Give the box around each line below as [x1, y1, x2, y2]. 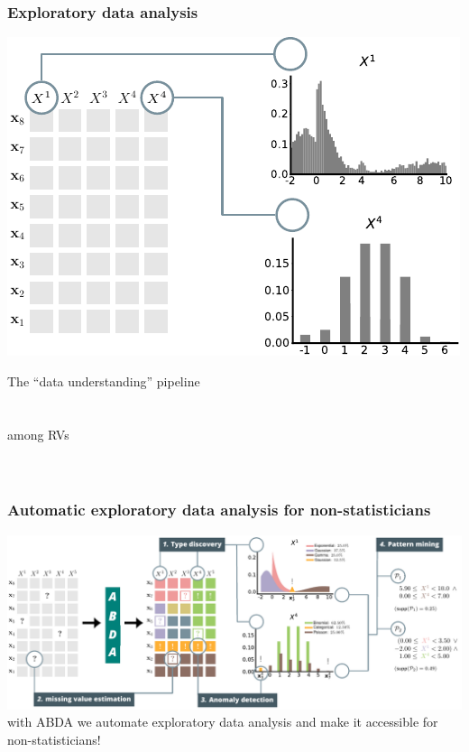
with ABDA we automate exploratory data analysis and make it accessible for [7, 712, 438, 731]
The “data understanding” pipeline [7, 371, 200, 390]
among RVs [7, 424, 69, 443]
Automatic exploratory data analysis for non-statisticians [7, 498, 431, 521]
